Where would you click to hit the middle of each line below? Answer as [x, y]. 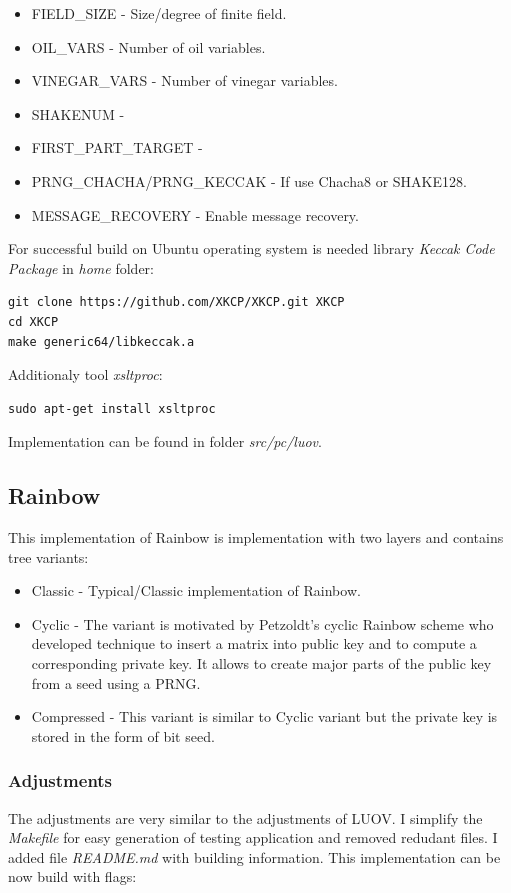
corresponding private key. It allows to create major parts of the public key [261, 663]
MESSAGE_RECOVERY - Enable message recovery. [195, 214]
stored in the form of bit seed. [123, 735]
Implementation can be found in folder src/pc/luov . [165, 441]
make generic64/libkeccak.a [101, 341]
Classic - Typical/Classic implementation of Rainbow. [196, 590]
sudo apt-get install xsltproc [112, 408]
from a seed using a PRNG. [116, 682]
